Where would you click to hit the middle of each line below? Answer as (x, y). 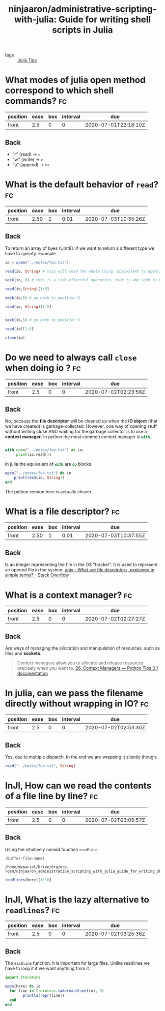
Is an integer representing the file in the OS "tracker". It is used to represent (82, 565)
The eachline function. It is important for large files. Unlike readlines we (78, 963)
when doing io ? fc (43, 368)
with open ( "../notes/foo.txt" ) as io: (45, 450)
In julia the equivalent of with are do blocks (48, 464)
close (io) (15, 338)
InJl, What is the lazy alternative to (77, 900)
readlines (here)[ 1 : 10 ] (28, 880)
